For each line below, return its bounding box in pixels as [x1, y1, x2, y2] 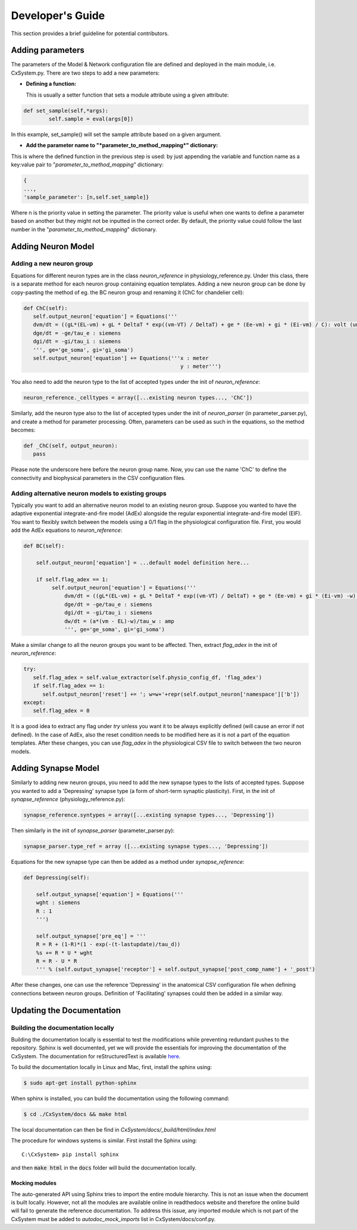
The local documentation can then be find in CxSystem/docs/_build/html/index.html [11, 1126, 216, 1133]
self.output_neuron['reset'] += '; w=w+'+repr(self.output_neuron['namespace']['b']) [42, 690, 300, 698]
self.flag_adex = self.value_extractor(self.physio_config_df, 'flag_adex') [33, 674, 262, 681]
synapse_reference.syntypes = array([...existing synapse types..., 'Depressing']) [23, 811, 275, 819]
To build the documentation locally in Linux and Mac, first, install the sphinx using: [11, 1064, 212, 1071]
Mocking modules [11, 1179, 57, 1186]
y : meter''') [180, 363, 221, 370]
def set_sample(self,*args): [23, 107, 109, 114]
